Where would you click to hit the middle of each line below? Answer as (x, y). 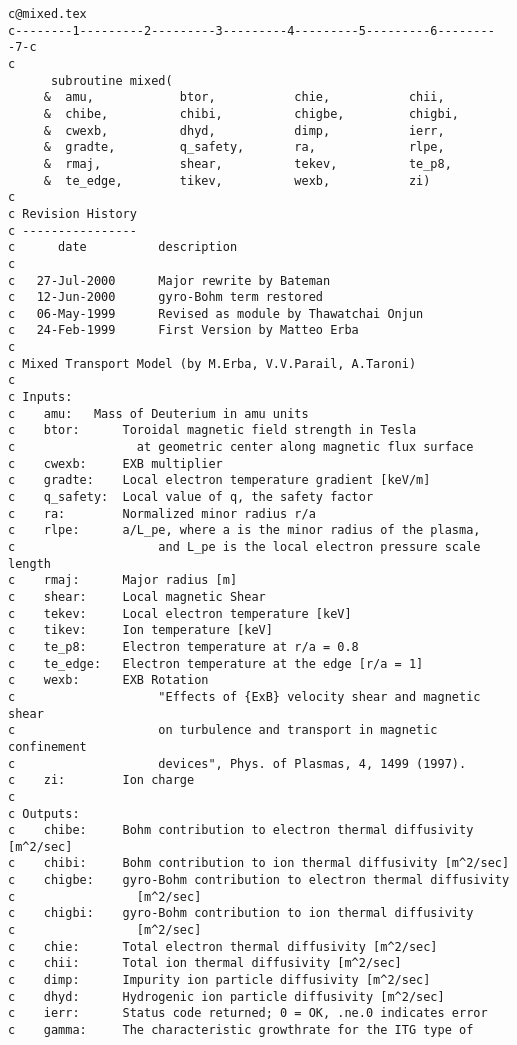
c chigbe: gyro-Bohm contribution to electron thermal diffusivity (259, 880)
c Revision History (72, 213)
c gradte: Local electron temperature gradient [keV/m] (219, 480)
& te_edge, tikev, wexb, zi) (237, 180)
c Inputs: (40, 397)
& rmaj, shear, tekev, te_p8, (247, 163)
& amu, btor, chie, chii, (244, 97)
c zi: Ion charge (101, 780)
